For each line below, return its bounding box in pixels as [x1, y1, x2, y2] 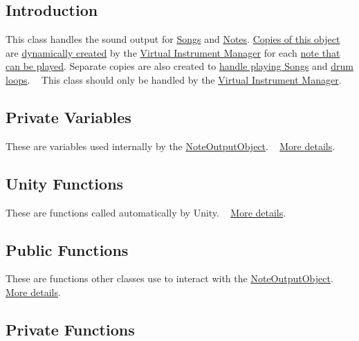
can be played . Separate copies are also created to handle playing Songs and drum [6, 59, 353, 73]
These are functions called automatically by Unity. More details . [6, 205, 286, 219]
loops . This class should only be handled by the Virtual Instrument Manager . [6, 72, 342, 86]
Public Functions [6, 239, 129, 260]
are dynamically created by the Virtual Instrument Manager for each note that [6, 45, 340, 59]
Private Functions [6, 318, 135, 340]
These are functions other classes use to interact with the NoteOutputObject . [6, 271, 333, 286]
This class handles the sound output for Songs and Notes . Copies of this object [6, 32, 340, 46]
